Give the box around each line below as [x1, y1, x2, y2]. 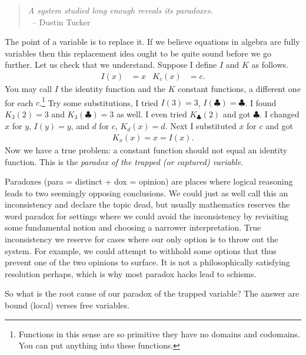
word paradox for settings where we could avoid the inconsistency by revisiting [5, 209, 289, 222]
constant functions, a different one [178, 83, 301, 94]
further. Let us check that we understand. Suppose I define [5, 58, 217, 71]
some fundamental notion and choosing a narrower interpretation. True [5, 221, 261, 234]
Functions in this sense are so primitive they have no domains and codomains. [18, 327, 300, 340]
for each [5, 96, 34, 109]
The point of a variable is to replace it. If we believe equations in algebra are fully [5, 35, 300, 48]
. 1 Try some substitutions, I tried [39, 94, 158, 109]
